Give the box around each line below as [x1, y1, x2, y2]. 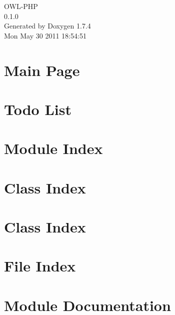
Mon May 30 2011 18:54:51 [4, 30, 86, 40]
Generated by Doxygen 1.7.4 [4, 20, 91, 31]
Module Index [4, 138, 103, 158]
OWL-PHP [4, 1, 38, 11]
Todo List [4, 98, 71, 119]
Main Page [4, 59, 80, 80]
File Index [4, 255, 76, 276]
